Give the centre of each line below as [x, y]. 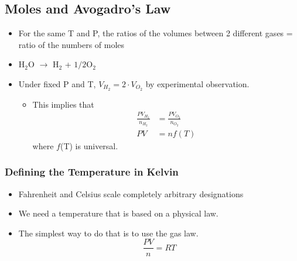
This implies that [63, 104]
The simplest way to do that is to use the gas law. [108, 233]
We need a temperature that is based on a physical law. [118, 213]
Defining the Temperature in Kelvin [92, 172]
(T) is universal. [89, 145]
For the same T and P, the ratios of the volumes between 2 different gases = [156, 33]
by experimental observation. [197, 83]
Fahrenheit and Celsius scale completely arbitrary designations [131, 193]
